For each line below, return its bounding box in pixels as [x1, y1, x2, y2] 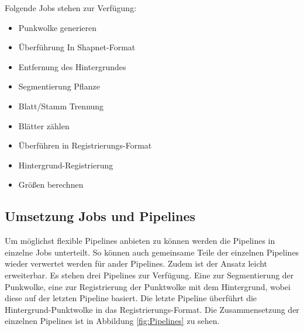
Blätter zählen [18, 119, 70, 132]
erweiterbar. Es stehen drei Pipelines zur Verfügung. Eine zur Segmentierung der [5, 268, 294, 281]
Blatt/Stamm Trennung [18, 99, 104, 112]
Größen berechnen [18, 178, 84, 191]
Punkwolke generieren [18, 21, 97, 33]
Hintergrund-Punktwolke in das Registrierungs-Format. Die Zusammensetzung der [5, 303, 299, 315]
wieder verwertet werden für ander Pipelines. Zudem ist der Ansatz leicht [5, 257, 268, 270]
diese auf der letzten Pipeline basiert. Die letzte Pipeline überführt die [5, 292, 257, 304]
